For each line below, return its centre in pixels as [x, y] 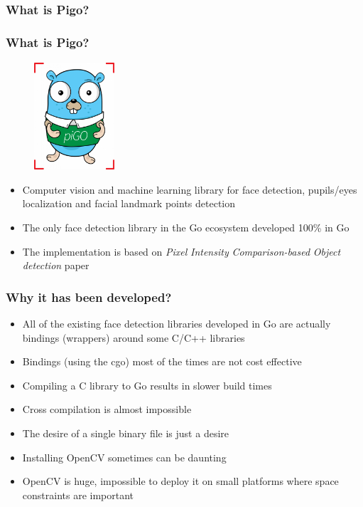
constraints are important [78, 495]
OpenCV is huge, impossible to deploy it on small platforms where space [180, 481]
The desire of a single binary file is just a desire [126, 433]
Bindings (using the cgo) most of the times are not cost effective [162, 361]
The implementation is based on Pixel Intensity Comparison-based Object [181, 251]
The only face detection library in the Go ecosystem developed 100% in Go [186, 228]
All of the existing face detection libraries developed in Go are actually [177, 324]
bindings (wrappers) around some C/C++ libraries [134, 337]
